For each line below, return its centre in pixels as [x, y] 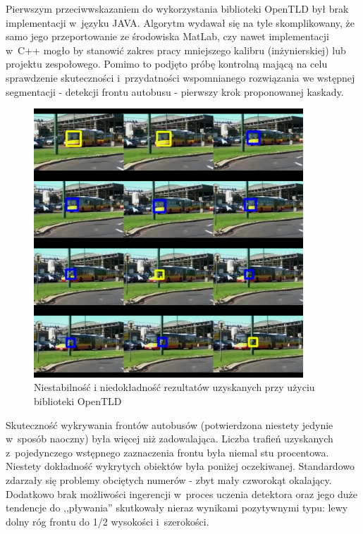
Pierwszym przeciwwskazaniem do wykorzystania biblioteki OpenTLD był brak [177, 8]
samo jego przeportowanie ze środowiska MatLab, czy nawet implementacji [167, 36]
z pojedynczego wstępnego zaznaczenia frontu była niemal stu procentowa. [167, 452]
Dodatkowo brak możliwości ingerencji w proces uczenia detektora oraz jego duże [182, 493]
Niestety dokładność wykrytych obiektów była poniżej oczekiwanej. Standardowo [180, 466]
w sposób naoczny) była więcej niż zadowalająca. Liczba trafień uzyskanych [170, 439]
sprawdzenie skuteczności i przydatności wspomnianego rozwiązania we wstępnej [180, 77]
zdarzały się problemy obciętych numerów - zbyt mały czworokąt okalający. [169, 479]
